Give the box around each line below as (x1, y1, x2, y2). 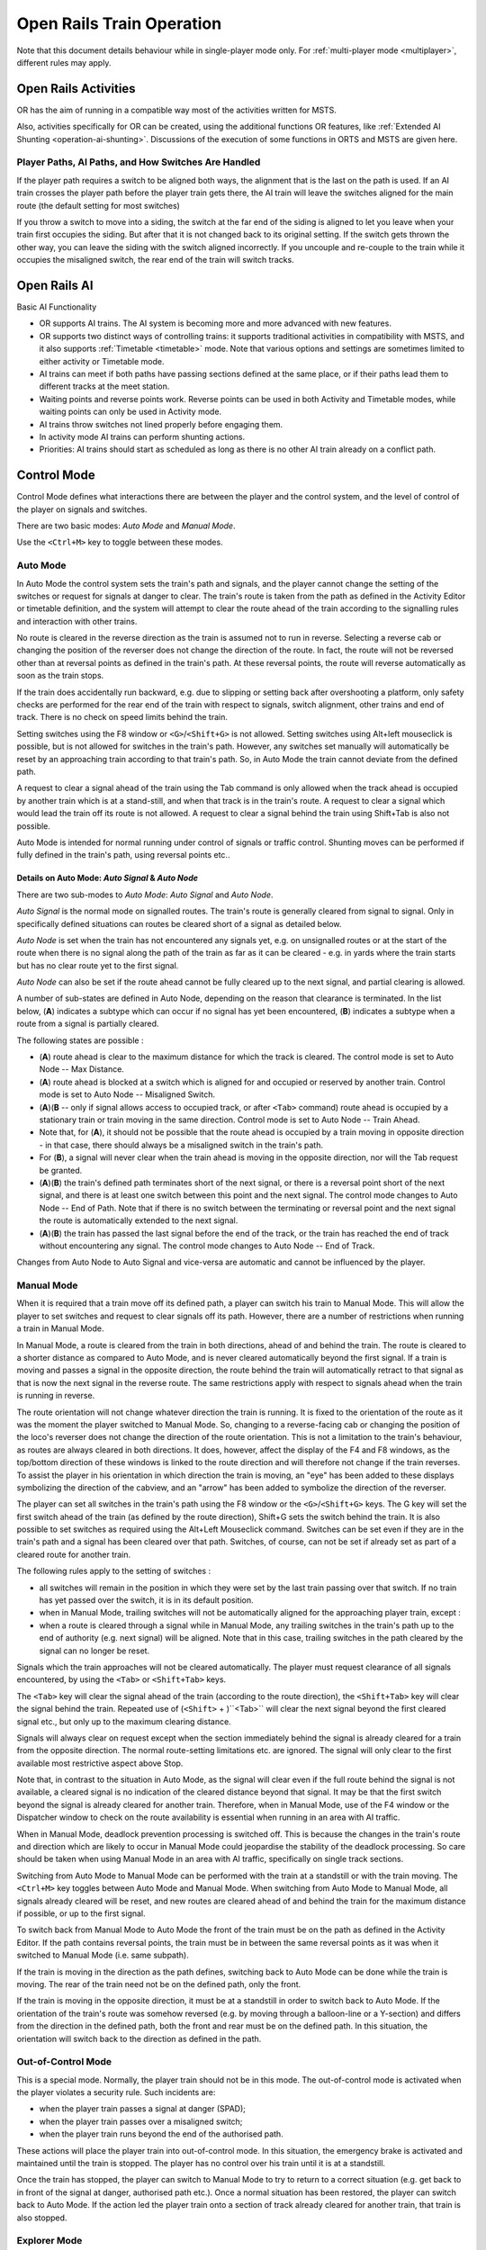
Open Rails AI (16, 277, 94, 292)
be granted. (39, 1165, 83, 1175)
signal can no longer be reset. (39, 1645, 150, 1656)
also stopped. (16, 2212, 67, 2223)
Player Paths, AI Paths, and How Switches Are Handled (16, 156, 261, 168)
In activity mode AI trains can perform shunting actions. (39, 431, 246, 442)
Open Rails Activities (16, 81, 136, 96)
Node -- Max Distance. (39, 1064, 125, 1075)
